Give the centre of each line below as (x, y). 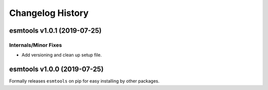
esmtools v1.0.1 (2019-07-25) (55, 31)
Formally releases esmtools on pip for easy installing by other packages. (84, 81)
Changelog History (49, 13)
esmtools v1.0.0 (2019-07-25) (56, 69)
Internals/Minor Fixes (35, 45)
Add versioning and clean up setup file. (62, 55)
